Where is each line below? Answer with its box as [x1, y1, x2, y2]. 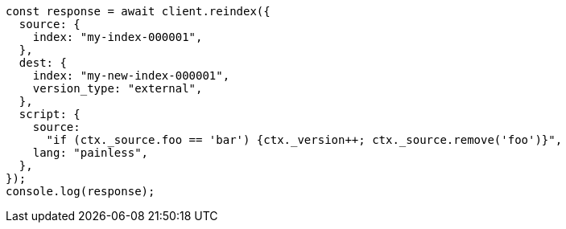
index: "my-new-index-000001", [32, 69, 230, 82]
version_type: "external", [32, 82, 203, 95]
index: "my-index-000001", [32, 31, 203, 43]
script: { [19, 108, 81, 121]
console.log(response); [6, 185, 155, 198]
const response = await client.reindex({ [6, 5, 271, 18]
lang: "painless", [32, 146, 149, 159]
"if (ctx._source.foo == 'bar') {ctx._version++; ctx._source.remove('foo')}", [46, 133, 563, 146]
